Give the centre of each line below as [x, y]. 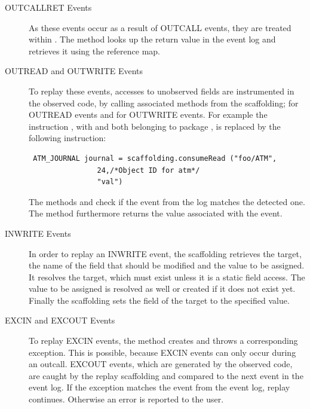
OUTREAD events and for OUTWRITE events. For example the [148, 115]
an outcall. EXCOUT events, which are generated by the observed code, [161, 364]
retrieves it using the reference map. [95, 51]
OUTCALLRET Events [48, 7]
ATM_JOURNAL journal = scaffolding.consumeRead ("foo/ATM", [155, 158]
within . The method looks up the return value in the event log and [152, 39]
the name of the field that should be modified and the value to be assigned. [167, 265]
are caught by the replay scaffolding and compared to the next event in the [166, 375]
